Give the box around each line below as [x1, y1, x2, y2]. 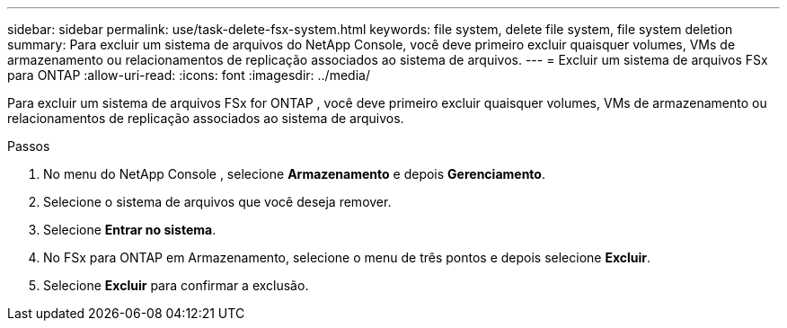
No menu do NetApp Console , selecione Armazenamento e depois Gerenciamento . [43, 166, 545, 182]
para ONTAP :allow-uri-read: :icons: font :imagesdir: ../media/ [7, 67, 370, 83]
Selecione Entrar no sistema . [43, 222, 217, 237]
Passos [7, 138, 50, 154]
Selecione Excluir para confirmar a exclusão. [43, 278, 309, 293]
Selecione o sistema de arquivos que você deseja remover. [43, 194, 392, 209]
